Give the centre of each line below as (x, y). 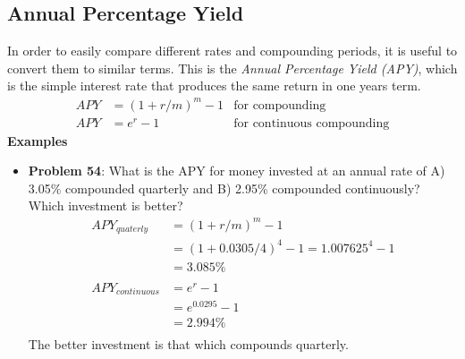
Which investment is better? (106, 205)
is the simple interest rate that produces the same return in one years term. (214, 85)
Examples (38, 140)
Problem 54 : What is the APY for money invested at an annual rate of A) (237, 171)
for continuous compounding (312, 123)
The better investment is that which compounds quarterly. (188, 344)
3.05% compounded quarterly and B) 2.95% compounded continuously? (224, 188)
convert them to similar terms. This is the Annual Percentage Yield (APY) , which (232, 68)
